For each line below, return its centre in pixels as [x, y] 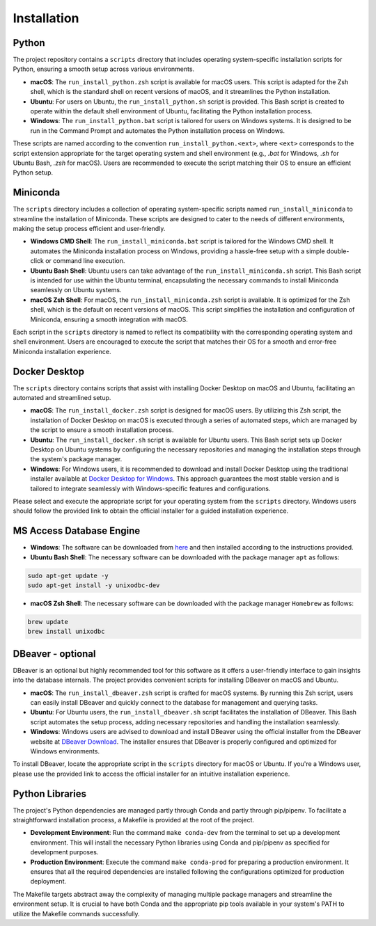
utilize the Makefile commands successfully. [76, 913]
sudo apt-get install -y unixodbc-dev [94, 585]
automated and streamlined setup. [62, 398]
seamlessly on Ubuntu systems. [76, 290]
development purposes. [64, 852]
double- [338, 251]
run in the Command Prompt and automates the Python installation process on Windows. [158, 130]
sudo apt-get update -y [68, 575]
